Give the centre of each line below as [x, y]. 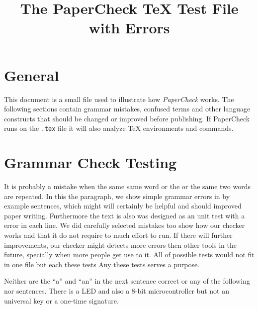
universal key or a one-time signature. [61, 300]
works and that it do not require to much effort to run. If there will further [118, 235]
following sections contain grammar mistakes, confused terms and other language [127, 109]
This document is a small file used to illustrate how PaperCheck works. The [119, 99]
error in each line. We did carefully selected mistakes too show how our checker [125, 225]
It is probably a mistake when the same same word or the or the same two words [128, 186]
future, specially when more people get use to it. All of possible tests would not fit [129, 255]
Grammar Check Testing [90, 162]
